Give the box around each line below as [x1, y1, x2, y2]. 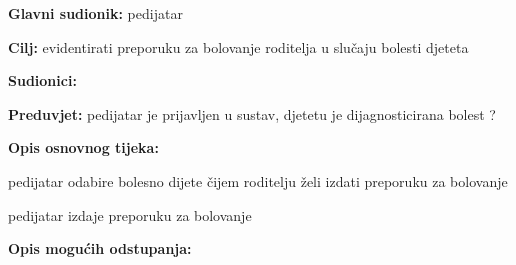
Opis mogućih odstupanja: [8, 238, 192, 259]
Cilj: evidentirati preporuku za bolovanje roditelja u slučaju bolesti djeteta [8, 36, 469, 57]
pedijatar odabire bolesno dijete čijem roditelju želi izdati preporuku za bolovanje [8, 170, 508, 191]
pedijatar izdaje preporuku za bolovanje [8, 204, 252, 225]
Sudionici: [8, 70, 77, 91]
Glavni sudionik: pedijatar [8, 3, 183, 23]
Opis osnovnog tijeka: [8, 137, 159, 158]
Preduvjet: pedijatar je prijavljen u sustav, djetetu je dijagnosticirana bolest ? [8, 103, 496, 124]
